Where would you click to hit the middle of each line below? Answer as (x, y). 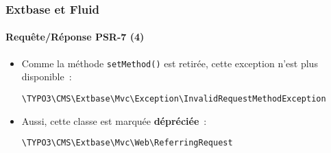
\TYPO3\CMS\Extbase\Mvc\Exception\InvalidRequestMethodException (174, 98)
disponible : (47, 76)
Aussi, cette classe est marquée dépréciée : (114, 120)
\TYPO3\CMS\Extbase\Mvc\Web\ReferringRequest (127, 143)
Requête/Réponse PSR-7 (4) (75, 37)
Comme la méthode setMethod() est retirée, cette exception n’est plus (170, 63)
